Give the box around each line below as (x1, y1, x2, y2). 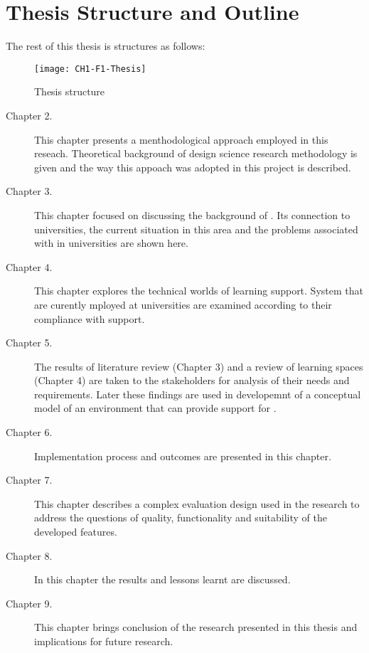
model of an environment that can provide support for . (34, 400, 277, 415)
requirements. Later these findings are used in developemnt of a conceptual (34, 386, 361, 401)
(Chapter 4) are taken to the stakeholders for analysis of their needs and (34, 373, 350, 388)
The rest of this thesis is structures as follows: (6, 38, 205, 53)
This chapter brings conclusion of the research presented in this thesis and (34, 620, 358, 635)
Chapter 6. (6, 425, 53, 440)
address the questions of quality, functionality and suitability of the (34, 510, 327, 525)
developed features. (34, 524, 117, 539)
